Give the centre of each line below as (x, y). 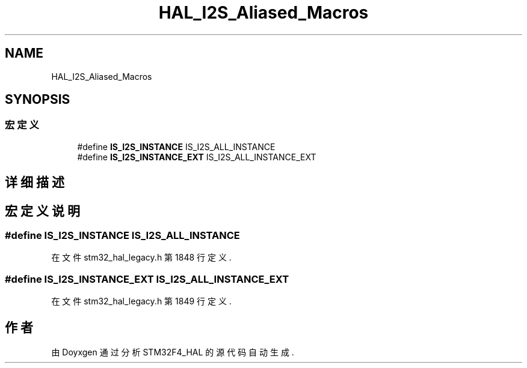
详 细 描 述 (35, 182)
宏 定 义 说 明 (42, 211)
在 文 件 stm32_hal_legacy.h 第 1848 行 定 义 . (141, 258)
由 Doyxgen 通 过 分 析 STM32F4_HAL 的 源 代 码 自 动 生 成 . (173, 352)
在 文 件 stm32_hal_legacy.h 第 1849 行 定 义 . (141, 301)
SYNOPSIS (38, 100)
